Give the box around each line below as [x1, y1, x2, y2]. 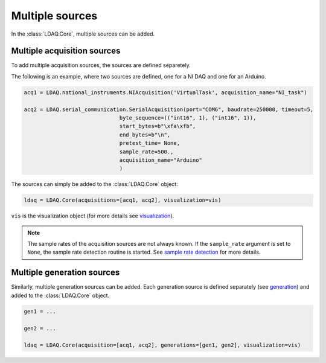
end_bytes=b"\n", [119, 131, 171, 138]
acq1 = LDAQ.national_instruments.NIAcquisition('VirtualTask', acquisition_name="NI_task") [24, 89, 307, 96]
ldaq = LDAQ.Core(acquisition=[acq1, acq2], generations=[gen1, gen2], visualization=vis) [24, 342, 301, 349]
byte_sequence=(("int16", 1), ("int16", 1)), [119, 115, 257, 121]
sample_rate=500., [119, 148, 174, 155]
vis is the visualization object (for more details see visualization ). [11, 212, 174, 220]
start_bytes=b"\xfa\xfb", [119, 123, 196, 130]
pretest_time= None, [119, 140, 181, 147]
